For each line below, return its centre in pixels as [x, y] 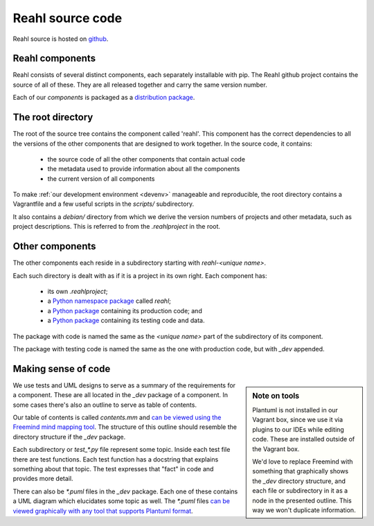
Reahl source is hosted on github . [61, 39]
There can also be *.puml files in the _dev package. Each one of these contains [125, 491]
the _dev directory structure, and [299, 481]
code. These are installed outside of [304, 439]
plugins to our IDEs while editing [298, 429]
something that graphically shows [301, 471]
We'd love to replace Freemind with [303, 462]
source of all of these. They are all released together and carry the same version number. [140, 85]
